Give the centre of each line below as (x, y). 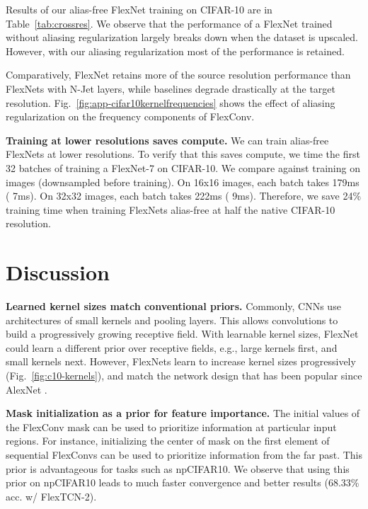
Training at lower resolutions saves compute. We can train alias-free (167, 140)
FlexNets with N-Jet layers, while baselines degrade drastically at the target (171, 88)
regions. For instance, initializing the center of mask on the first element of (168, 441)
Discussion (58, 272)
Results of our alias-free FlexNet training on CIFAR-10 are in (139, 9)
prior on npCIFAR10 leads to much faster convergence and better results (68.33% (183, 482)
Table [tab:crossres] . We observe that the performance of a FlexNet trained (169, 23)
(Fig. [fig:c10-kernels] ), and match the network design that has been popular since (184, 375)
